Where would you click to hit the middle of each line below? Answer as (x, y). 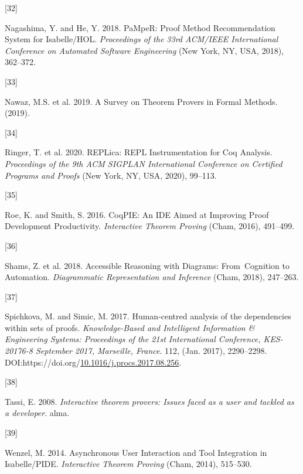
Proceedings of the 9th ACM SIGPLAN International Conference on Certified (144, 163)
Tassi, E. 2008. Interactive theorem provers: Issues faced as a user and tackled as (149, 401)
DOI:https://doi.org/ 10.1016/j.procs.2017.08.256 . (93, 362)
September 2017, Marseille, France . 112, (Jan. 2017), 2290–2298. (151, 351)
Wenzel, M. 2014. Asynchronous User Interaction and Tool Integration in (136, 452)
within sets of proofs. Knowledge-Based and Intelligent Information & (130, 327)
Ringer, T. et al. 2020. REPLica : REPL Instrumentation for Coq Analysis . (139, 152)
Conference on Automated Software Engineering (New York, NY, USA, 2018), (144, 50)
